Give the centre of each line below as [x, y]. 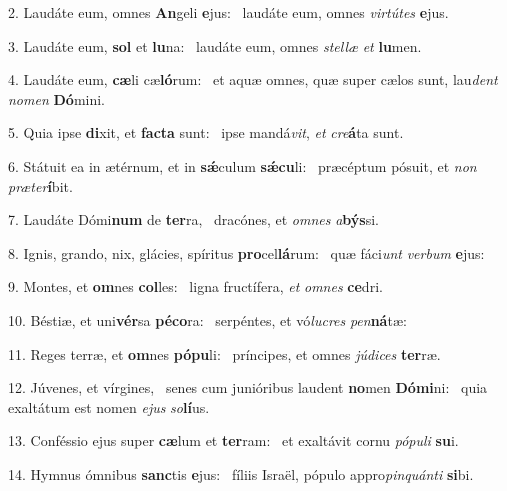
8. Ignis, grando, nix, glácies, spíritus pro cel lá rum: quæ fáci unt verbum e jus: [246, 252]
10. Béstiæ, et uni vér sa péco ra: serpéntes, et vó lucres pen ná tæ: [207, 319]
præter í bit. [40, 185]
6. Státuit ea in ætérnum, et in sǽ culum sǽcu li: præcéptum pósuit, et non [242, 165]
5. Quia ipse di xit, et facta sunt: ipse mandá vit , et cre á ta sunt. [206, 132]
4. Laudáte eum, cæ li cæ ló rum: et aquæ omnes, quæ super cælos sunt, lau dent [253, 79]
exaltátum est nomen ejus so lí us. [109, 406]
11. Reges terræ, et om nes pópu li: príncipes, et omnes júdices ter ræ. [224, 353]
